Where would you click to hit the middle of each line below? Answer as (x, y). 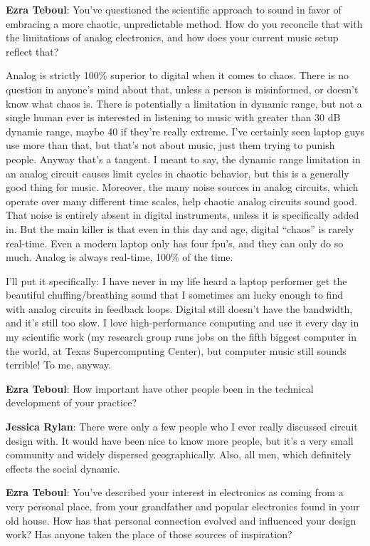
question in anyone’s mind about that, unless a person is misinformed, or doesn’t (182, 89)
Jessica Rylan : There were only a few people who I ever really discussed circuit (182, 427)
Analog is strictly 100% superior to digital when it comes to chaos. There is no (178, 75)
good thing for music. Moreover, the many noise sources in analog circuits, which (182, 187)
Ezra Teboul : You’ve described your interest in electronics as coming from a (175, 492)
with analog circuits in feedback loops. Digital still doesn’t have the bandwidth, (179, 308)
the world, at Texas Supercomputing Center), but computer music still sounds (176, 350)
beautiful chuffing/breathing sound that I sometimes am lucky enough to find (174, 295)
